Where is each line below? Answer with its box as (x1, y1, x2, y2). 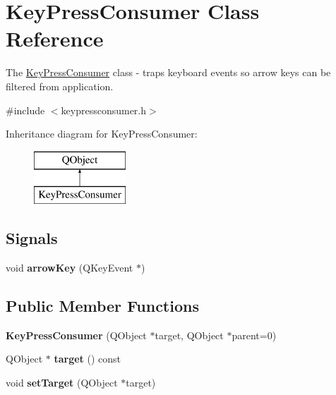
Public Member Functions (6, 295, 199, 317)
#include (6, 102, 45, 117)
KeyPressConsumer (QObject (6, 327, 147, 342)
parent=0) (232, 327, 277, 342)
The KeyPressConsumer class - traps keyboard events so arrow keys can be (6, 65, 331, 80)
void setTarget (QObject (6, 375, 118, 390)
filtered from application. (6, 78, 114, 93)
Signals (6, 227, 58, 249)
